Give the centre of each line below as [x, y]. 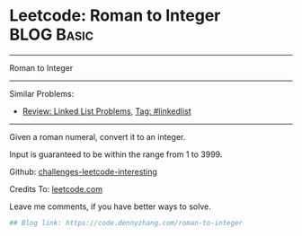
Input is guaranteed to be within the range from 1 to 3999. [116, 154]
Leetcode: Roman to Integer [115, 16]
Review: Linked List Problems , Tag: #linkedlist [107, 111]
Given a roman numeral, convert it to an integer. [98, 136]
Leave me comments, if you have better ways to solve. [110, 206]
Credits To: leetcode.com [56, 188]
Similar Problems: [42, 93]
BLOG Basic [52, 35]
